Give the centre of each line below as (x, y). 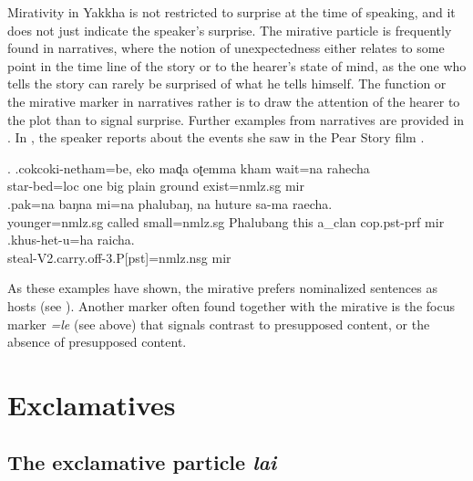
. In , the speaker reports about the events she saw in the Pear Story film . (216, 137)
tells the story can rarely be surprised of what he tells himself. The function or (227, 84)
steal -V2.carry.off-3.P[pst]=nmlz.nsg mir (119, 257)
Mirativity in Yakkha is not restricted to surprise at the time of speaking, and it (231, 12)
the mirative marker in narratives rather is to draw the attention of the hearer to (234, 101)
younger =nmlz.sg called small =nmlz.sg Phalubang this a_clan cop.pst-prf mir (226, 221)
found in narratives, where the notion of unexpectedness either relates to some (226, 48)
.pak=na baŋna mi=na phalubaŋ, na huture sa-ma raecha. (170, 203)
